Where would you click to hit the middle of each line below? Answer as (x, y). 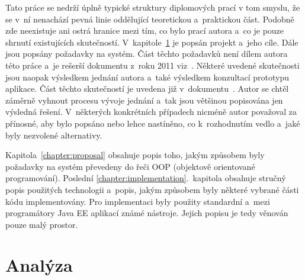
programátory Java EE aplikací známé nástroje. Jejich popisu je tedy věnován (147, 213)
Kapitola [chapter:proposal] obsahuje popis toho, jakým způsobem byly (135, 155)
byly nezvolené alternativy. (54, 135)
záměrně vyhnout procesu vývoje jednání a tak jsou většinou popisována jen (144, 100)
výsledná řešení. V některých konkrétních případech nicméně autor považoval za (151, 112)
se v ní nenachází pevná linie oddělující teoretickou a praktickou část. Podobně (150, 19)
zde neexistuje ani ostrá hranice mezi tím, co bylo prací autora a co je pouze (145, 30)
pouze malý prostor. (42, 224)
